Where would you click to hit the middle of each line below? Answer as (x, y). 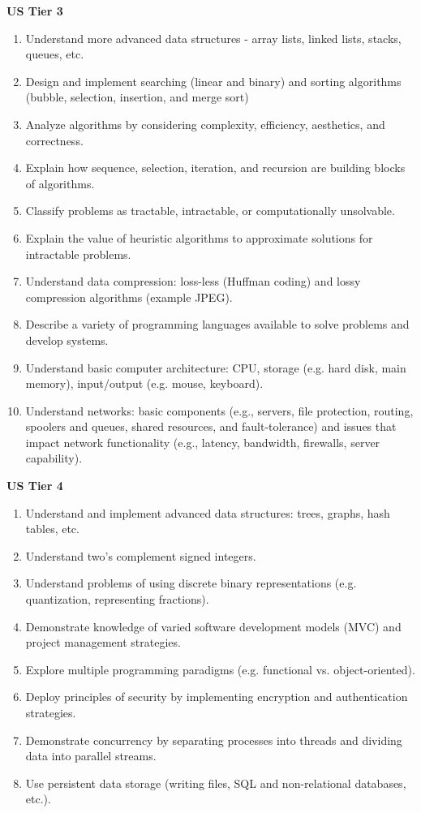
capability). (54, 458)
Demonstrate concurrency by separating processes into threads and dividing (214, 740)
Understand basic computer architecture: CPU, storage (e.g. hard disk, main (216, 367)
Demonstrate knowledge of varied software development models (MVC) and (213, 626)
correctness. (54, 140)
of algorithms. (60, 183)
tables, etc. (52, 529)
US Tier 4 (35, 486)
